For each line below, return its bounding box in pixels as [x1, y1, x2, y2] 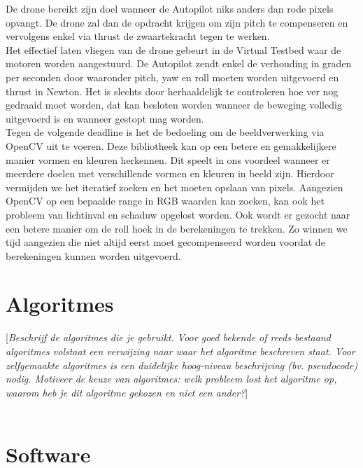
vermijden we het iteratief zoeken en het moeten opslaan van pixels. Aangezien [6, 179, 343, 194]
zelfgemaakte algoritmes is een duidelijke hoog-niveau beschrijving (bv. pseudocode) [6, 357, 358, 372]
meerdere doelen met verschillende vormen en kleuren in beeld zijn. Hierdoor [6, 166, 334, 181]
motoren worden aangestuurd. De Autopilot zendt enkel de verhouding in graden [6, 56, 352, 71]
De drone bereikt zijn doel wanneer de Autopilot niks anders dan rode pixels [6, 1, 334, 15]
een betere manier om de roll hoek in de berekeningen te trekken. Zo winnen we [6, 221, 348, 235]
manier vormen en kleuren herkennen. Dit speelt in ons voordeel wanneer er [6, 152, 330, 167]
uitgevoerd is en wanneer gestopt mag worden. [6, 111, 204, 125]
